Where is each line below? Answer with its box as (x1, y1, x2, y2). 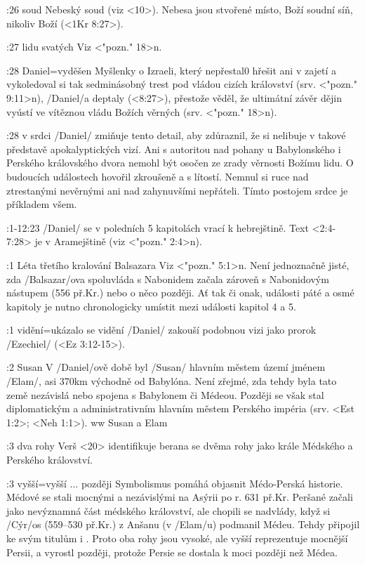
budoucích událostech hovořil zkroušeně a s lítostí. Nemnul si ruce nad (6, 169, 309, 183)
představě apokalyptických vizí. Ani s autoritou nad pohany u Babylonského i (6, 141, 341, 156)
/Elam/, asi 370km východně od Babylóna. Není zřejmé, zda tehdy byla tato (6, 374, 337, 388)
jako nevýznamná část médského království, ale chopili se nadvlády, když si (6, 503, 331, 518)
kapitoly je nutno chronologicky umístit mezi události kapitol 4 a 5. (6, 299, 296, 313)
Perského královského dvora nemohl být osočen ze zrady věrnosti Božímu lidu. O (6, 155, 354, 170)
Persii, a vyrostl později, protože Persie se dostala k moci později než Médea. (6, 544, 338, 559)
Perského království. (6, 452, 93, 467)
